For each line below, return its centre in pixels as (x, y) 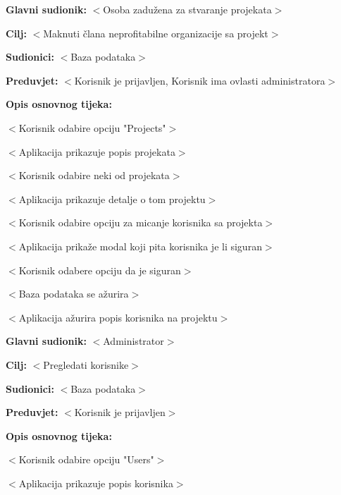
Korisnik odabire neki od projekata (94, 175)
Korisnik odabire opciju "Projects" (92, 127)
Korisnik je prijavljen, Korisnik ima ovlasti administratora (200, 80)
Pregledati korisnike (86, 364)
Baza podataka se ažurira (74, 294)
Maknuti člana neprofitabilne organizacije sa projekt (156, 33)
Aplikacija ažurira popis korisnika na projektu (118, 317)
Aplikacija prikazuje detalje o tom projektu (112, 198)
